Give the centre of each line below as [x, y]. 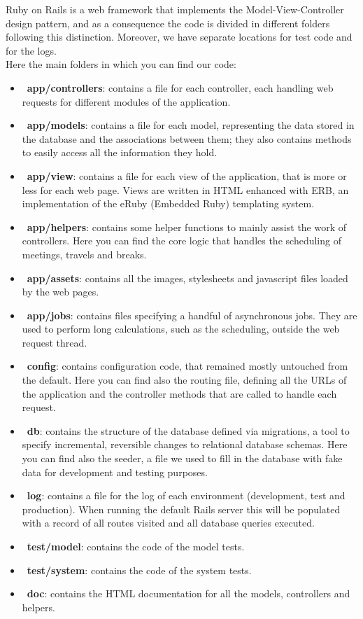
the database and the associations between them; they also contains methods [187, 138]
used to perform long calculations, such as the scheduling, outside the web [181, 329]
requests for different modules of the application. [126, 101]
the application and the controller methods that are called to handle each [179, 393]
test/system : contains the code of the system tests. [139, 570]
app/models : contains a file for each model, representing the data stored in [191, 125]
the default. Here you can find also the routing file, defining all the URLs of [184, 380]
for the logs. [31, 50]
